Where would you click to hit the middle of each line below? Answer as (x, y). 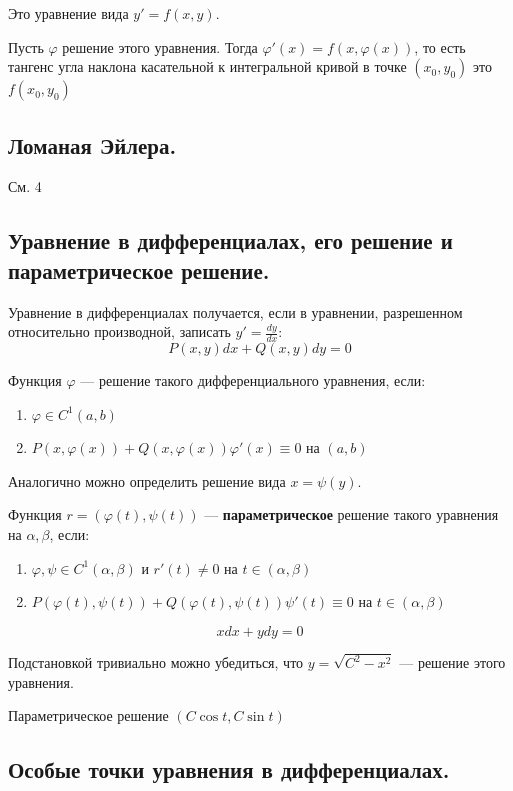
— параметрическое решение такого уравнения (351, 514)
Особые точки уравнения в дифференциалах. (229, 769)
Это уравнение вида (68, 13)
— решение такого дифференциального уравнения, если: (253, 380)
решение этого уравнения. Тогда (160, 46)
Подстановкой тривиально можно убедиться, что (156, 662)
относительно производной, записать (119, 331)
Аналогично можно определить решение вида (147, 480)
